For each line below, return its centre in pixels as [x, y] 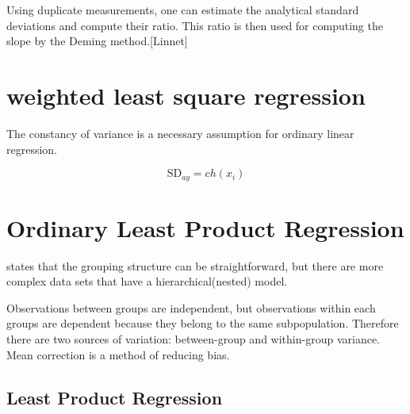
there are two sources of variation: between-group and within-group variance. [193, 339]
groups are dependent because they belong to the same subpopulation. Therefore [203, 323]
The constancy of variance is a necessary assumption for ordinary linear [180, 133]
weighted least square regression [186, 95]
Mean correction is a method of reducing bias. [118, 354]
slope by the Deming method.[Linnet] [97, 41]
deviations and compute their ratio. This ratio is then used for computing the [195, 25]
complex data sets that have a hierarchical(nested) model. [147, 281]
